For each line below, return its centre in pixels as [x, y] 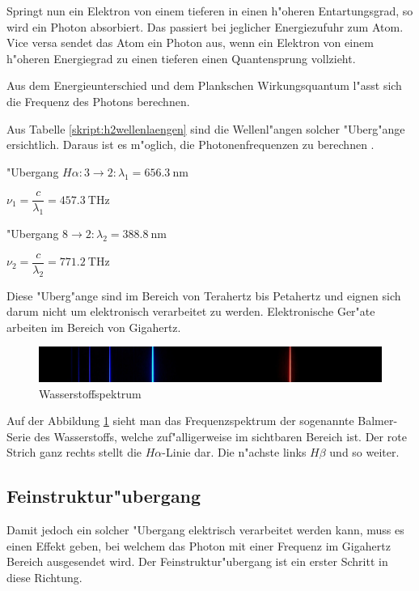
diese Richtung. [44, 577]
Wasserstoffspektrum [90, 393]
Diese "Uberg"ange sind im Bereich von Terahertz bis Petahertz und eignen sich [204, 295]
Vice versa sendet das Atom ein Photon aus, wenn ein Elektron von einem [190, 43]
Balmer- [378, 421]
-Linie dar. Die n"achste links [234, 452]
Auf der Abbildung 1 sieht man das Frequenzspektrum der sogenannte [180, 421]
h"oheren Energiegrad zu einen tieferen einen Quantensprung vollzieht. [181, 58]
